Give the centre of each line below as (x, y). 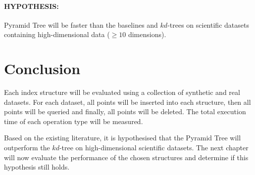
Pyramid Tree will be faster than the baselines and (81, 24)
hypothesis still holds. (37, 167)
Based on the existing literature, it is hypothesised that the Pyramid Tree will (123, 138)
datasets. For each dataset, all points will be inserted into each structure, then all (127, 102)
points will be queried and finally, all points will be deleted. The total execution (125, 111)
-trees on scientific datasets (208, 24)
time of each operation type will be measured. (74, 121)
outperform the (27, 148)
